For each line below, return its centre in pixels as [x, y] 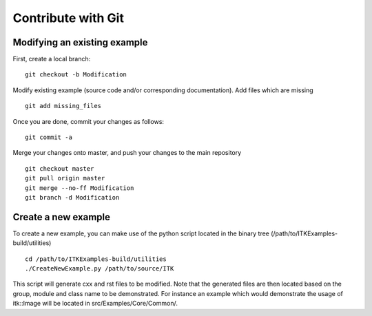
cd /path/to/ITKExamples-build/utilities [96, 259]
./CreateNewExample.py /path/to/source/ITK [100, 269]
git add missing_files [63, 106]
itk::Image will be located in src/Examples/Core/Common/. [95, 304]
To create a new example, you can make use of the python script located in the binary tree [141, 233]
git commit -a [49, 137]
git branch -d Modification [72, 197]
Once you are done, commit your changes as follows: [89, 121]
